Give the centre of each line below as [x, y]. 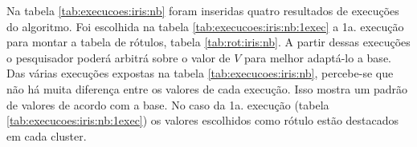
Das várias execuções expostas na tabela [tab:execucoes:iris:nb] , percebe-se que [200, 73]
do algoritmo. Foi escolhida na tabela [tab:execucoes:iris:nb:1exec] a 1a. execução [205, 26]
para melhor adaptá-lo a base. [318, 57]
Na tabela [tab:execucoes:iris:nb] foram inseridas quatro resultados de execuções [203, 10]
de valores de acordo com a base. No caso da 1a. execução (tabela [168, 104]
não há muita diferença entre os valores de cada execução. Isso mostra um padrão [207, 88]
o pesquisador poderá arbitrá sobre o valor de [119, 57]
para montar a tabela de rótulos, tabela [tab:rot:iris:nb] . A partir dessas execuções [208, 42]
